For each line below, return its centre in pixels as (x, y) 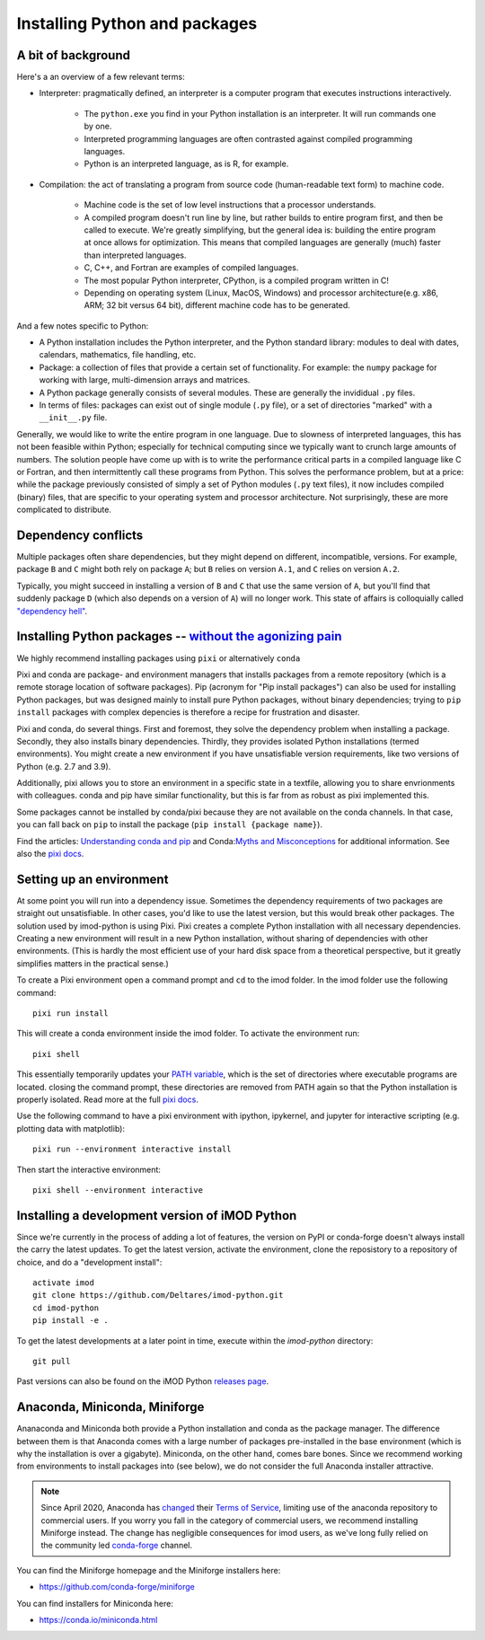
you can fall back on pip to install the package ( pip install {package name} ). (170, 824)
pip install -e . (71, 1321)
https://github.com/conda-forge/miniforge (117, 1587)
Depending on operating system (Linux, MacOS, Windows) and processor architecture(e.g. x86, (261, 293)
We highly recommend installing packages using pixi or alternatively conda (159, 658)
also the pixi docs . (50, 854)
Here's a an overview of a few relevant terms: (101, 77)
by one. (98, 127)
